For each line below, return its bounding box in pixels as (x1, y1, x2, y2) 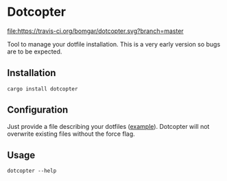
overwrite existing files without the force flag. (7, 130, 135, 138)
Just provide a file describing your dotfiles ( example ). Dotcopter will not (7, 122, 210, 130)
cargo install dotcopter (7, 85, 78, 93)
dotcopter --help (7, 167, 57, 175)
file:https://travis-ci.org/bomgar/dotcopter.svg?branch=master (7, 27, 184, 35)
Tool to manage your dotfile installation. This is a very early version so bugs (7, 40, 221, 48)
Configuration (7, 104, 69, 116)
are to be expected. (7, 47, 62, 56)
